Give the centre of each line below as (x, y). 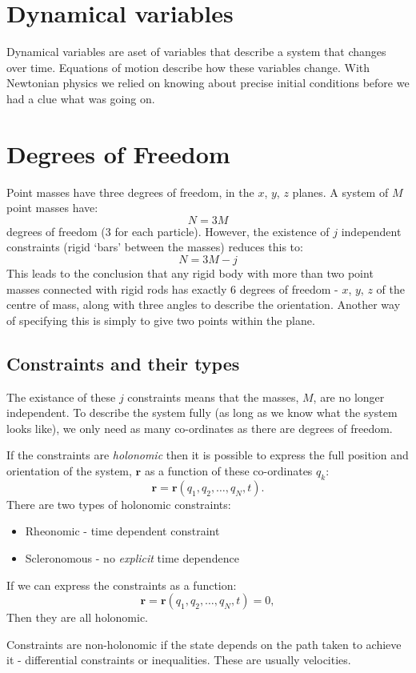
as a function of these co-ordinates (228, 470)
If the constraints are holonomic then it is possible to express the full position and (208, 455)
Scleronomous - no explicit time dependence (132, 557)
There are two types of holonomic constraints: (119, 504)
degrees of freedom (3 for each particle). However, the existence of (168, 231)
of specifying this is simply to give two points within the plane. (161, 320)
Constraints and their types (123, 363)
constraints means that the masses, (213, 397)
